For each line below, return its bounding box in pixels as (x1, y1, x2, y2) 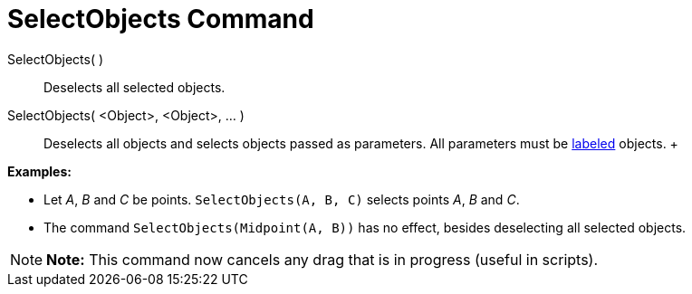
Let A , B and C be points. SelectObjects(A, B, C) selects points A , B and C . (43, 191, 520, 207)
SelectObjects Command (7, 4, 314, 34)
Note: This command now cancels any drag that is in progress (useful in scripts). (46, 250, 599, 269)
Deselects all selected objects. (43, 79, 226, 95)
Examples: (7, 163, 72, 179)
